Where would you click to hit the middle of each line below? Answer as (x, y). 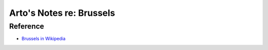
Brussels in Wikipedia (43, 39)
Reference (27, 26)
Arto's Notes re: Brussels (62, 13)
